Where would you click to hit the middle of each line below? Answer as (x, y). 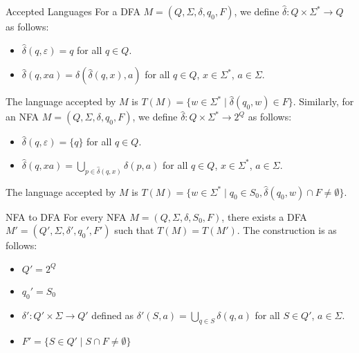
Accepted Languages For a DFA (73, 11)
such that (134, 230)
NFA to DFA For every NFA (66, 216)
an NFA (22, 117)
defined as (113, 315)
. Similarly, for (323, 101)
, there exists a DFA (264, 216)
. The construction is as (287, 230)
